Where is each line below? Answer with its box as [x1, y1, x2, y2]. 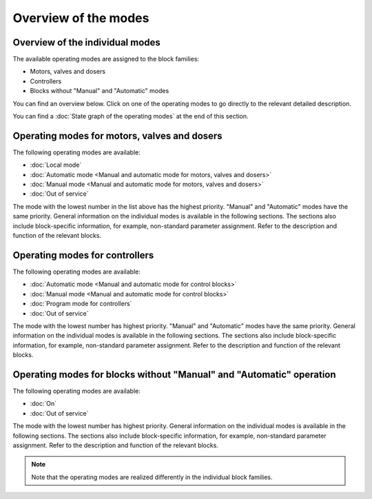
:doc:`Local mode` [30, 161, 82, 169]
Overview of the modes [12, 10, 149, 26]
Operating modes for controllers [12, 249, 154, 261]
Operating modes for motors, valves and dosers [12, 130, 223, 141]
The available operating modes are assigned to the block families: [12, 55, 200, 63]
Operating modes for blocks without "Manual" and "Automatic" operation [12, 369, 337, 380]
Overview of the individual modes [12, 37, 161, 48]
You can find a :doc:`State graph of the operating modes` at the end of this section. [12, 112, 249, 121]
